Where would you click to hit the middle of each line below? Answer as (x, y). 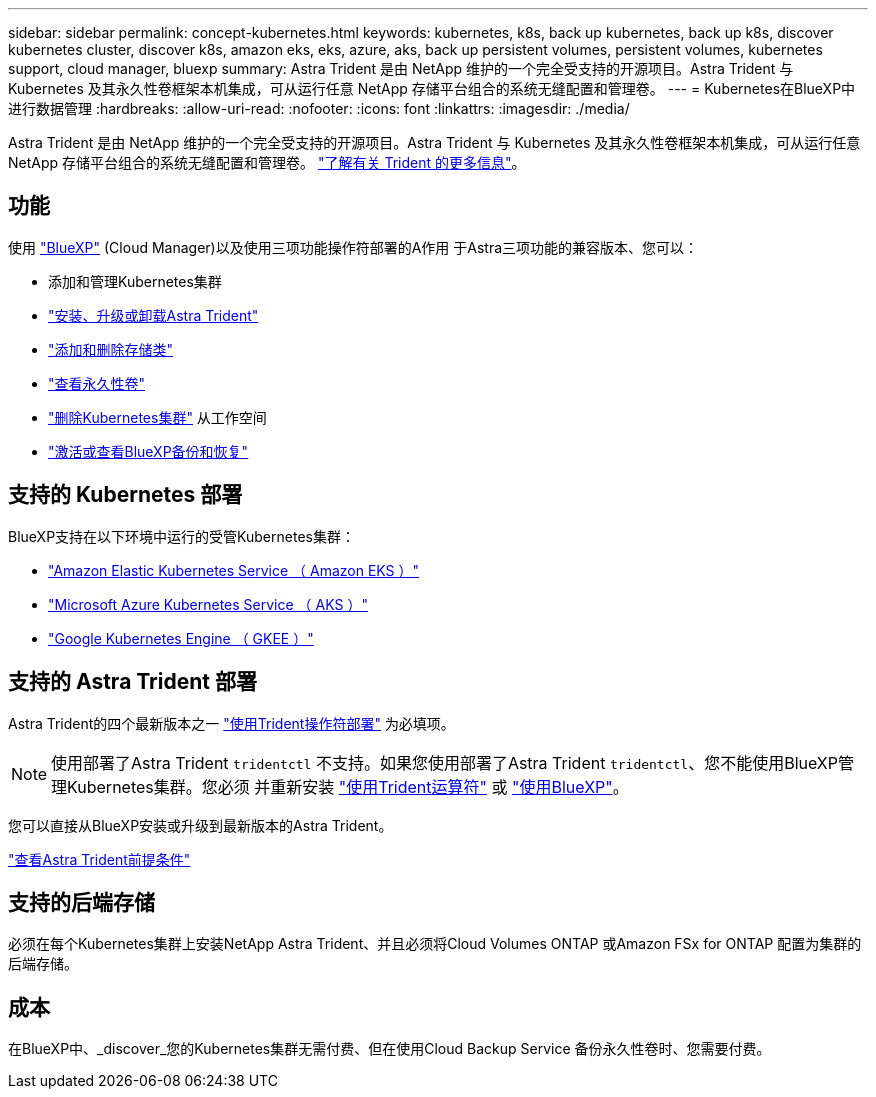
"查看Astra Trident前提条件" (99, 859)
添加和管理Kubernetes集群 (135, 281)
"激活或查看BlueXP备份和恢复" (148, 451)
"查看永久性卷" (97, 383)
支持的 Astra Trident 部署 (132, 682)
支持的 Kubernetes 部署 (125, 495)
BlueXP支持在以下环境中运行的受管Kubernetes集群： (181, 536)
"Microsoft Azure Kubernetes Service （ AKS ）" (208, 604)
